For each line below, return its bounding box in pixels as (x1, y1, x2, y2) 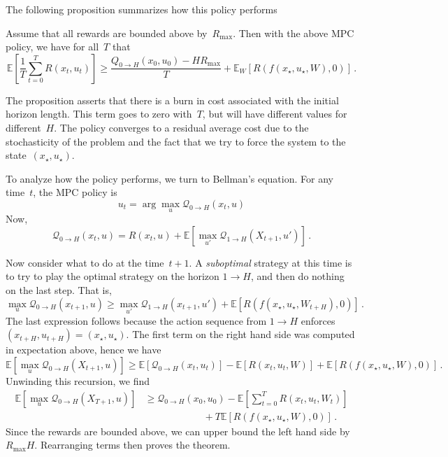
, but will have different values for (202, 106, 347, 121)
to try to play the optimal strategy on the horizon (6, 269, 219, 283)
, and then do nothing (250, 269, 345, 283)
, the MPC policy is (33, 185, 117, 199)
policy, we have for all (6, 39, 99, 54)
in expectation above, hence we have (6, 342, 161, 357)
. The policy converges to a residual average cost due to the (54, 120, 309, 134)
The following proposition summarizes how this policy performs (6, 2, 277, 16)
